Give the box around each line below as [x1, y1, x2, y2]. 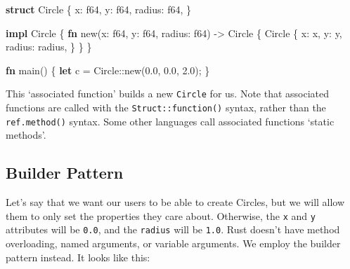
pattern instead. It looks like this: [6, 249, 150, 264]
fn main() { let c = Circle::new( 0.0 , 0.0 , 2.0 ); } [6, 62, 210, 77]
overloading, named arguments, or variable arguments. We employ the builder [6, 236, 341, 251]
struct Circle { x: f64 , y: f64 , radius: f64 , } [6, 2, 191, 16]
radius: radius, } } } [6, 39, 92, 54]
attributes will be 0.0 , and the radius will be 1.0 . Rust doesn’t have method [6, 222, 340, 237]
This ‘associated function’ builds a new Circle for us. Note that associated [6, 86, 330, 101]
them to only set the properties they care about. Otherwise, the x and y [6, 208, 316, 223]
